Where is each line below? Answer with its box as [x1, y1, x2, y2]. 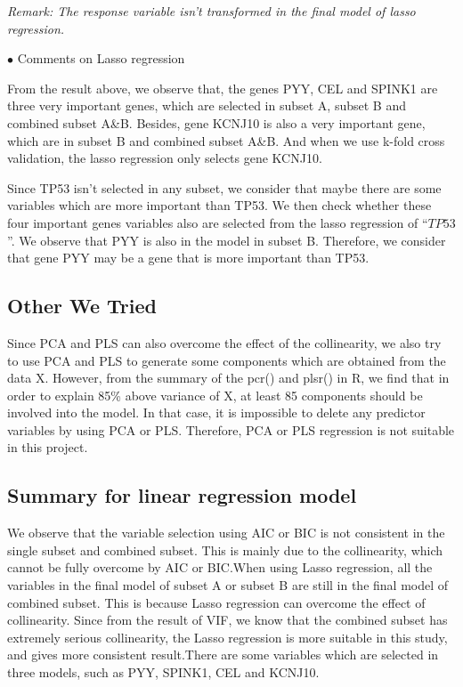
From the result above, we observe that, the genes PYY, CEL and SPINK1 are [7, 78, 438, 97]
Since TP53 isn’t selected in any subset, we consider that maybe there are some [7, 178, 442, 197]
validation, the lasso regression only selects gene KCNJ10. [7, 149, 322, 167]
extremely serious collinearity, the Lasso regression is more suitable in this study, [7, 627, 448, 646]
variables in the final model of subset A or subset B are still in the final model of [7, 576, 449, 594]
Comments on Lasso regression [17, 49, 185, 68]
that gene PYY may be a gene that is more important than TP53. [7, 248, 370, 267]
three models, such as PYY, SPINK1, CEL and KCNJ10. [7, 663, 320, 682]
